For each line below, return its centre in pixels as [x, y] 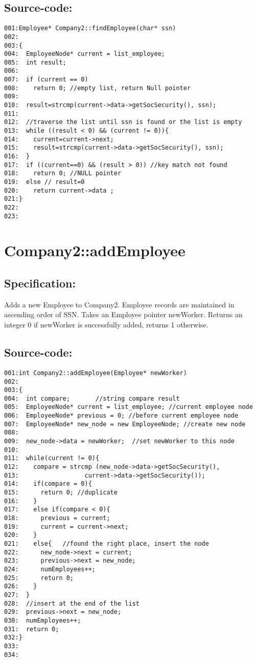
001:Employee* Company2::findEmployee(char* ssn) [90, 28]
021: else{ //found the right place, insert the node [107, 543]
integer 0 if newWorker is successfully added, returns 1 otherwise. [106, 325]
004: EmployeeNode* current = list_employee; [85, 54]
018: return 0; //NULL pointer [63, 173]
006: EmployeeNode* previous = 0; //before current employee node [121, 416]
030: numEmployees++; [43, 620]
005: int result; [35, 62]
